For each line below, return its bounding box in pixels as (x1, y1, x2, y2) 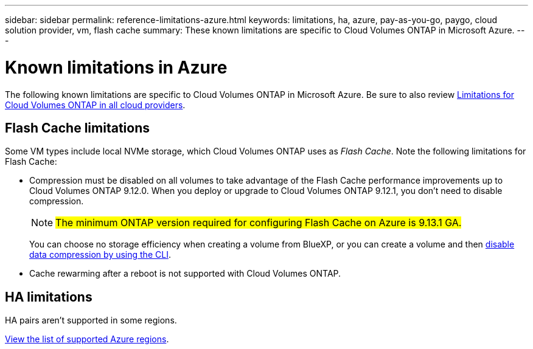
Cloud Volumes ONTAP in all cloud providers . (5, 99, 186, 110)
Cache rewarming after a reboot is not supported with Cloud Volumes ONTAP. (29, 268, 341, 279)
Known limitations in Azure (5, 57, 228, 78)
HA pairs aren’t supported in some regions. (5, 315, 177, 326)
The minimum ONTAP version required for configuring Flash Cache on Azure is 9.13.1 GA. (55, 216, 462, 229)
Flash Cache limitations (5, 120, 150, 136)
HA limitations (5, 289, 92, 305)
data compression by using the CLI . (29, 249, 171, 260)
